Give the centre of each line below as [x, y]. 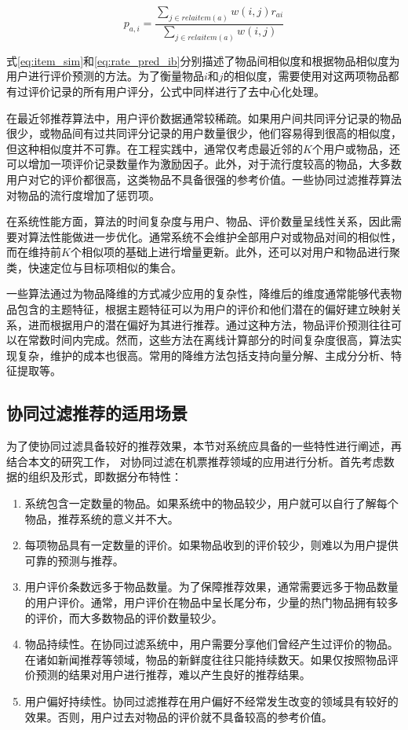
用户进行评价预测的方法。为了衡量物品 [105, 76]
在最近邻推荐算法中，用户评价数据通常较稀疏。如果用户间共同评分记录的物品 [204, 117]
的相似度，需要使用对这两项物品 [306, 76]
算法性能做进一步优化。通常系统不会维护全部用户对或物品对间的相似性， [215, 236]
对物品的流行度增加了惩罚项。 [83, 194]
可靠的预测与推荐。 [74, 560]
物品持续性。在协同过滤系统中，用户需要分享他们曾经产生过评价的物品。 [211, 644]
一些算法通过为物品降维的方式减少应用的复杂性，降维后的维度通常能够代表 [199, 293]
